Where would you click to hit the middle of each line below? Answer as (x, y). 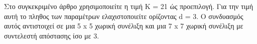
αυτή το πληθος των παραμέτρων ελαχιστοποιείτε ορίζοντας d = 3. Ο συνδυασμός (124, 16)
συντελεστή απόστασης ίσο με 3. (52, 35)
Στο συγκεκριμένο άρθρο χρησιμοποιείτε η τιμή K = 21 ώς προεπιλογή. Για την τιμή (129, 6)
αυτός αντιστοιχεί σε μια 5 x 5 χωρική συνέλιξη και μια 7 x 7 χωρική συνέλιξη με (124, 26)
